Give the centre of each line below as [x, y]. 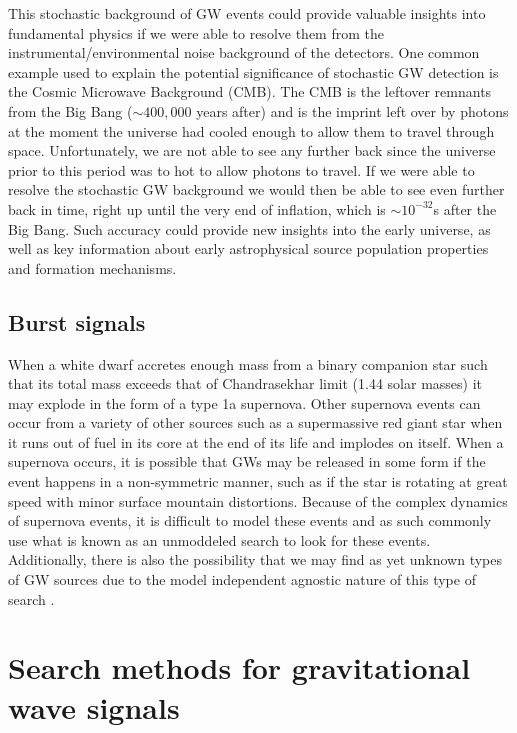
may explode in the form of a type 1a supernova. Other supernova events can [244, 402]
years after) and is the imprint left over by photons [352, 110]
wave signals [94, 706]
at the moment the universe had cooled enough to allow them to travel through [251, 130]
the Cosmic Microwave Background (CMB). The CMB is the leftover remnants [250, 91]
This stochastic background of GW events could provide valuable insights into [247, 13]
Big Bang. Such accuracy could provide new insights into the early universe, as [249, 228]
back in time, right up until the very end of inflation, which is [197, 208]
